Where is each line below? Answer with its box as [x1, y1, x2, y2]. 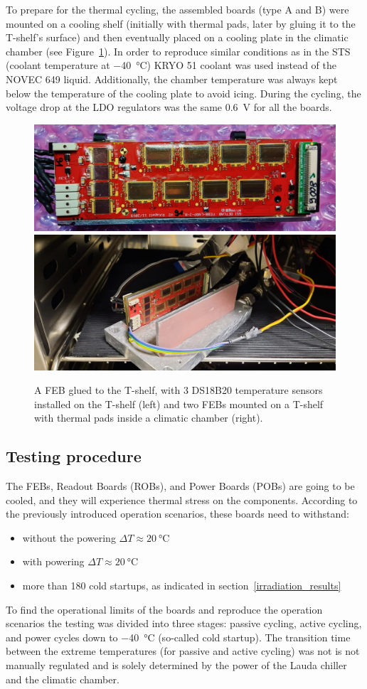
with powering [22, 554, 85, 569]
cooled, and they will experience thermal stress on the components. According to [6, 492, 358, 507]
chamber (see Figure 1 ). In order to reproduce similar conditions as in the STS [6, 43, 351, 58]
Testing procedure [6, 445, 142, 467]
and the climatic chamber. [6, 671, 119, 686]
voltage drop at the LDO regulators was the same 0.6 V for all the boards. [6, 100, 332, 114]
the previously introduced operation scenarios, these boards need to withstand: [6, 506, 349, 521]
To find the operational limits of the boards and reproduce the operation [6, 602, 323, 616]
